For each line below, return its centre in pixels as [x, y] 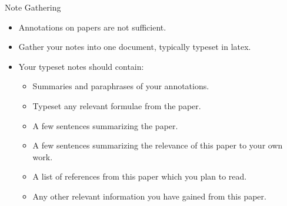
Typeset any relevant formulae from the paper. [117, 105]
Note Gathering [33, 7]
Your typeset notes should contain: [81, 66]
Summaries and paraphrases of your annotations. [121, 86]
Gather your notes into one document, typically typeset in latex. [135, 47]
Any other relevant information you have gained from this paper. [149, 196]
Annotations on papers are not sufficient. [92, 27]
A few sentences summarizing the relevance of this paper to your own [158, 145]
